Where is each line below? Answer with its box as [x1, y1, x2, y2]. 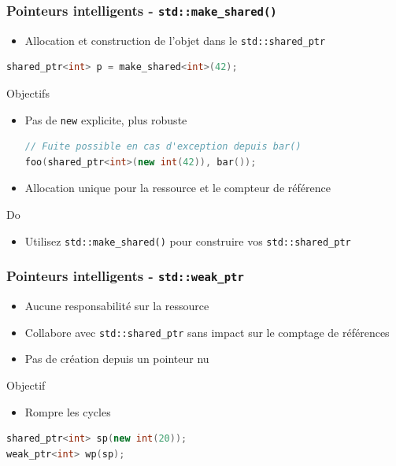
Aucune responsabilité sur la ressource [24, 298, 209, 314]
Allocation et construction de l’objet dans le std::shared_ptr [24, 31, 326, 48]
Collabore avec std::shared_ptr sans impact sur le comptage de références [24, 324, 390, 340]
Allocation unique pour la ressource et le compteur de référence [24, 179, 331, 196]
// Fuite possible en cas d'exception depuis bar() [24, 141, 302, 153]
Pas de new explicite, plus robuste [24, 111, 187, 128]
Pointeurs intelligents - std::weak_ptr [6, 266, 244, 286]
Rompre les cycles [24, 403, 111, 420]
